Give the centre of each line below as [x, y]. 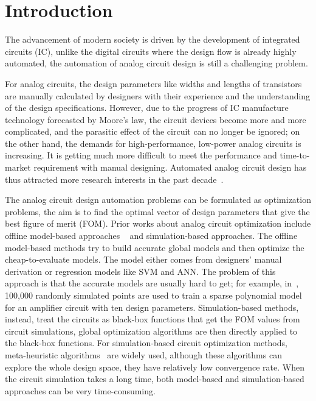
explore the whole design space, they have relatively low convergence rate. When [155, 367]
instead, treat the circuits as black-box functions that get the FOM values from [153, 319]
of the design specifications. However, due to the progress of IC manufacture [147, 108]
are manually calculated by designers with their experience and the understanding [158, 95]
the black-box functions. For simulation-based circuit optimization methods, [146, 343]
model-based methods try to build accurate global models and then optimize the [155, 247]
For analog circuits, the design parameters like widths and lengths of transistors [153, 83]
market [18, 167]
